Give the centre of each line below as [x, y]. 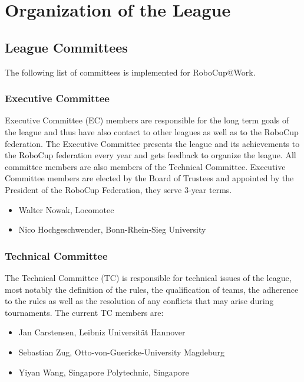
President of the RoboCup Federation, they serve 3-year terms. [118, 189]
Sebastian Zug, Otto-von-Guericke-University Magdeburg [122, 352]
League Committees [66, 47]
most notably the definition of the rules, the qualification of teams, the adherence [152, 289]
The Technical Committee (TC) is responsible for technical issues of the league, [148, 277]
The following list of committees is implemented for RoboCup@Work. [130, 72]
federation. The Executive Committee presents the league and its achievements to [152, 143]
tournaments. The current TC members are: [84, 312]
